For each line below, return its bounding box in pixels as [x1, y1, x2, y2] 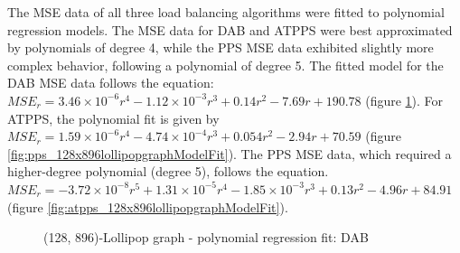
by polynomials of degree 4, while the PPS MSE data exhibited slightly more [7, 38, 434, 57]
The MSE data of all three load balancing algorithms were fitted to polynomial [7, 3, 445, 21]
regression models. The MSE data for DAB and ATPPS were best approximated [7, 20, 453, 39]
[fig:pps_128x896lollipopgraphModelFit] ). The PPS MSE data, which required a [7, 144, 452, 163]
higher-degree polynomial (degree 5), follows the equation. [7, 162, 329, 181]
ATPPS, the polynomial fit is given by [7, 108, 220, 127]
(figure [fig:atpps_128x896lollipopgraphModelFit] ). [7, 197, 288, 216]
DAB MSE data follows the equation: [7, 73, 214, 92]
